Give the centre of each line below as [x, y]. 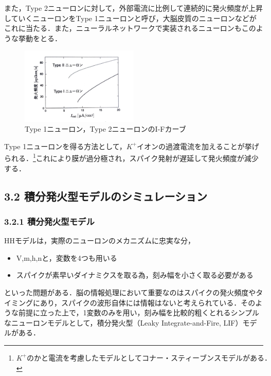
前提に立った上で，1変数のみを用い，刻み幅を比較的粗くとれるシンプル [139, 312]
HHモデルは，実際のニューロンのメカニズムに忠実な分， [100, 240]
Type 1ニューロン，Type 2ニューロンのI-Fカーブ [105, 129]
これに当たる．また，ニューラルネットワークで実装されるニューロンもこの [130, 28]
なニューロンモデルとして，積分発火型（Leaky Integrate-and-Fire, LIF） [123, 322]
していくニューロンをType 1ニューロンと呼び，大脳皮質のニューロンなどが [130, 18]
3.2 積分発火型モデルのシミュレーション [106, 196]
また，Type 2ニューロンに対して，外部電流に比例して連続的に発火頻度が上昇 [134, 8]
